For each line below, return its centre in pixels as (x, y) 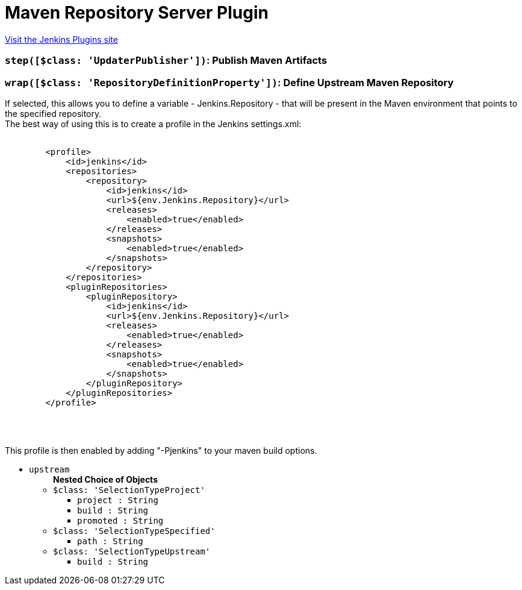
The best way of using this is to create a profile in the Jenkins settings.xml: (153, 124)
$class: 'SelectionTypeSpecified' (134, 531)
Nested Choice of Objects (105, 479)
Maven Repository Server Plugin (137, 13)
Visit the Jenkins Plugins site (61, 39)
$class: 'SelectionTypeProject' (129, 490)
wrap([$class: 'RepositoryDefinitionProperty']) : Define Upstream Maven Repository (229, 82)
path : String (110, 541)
